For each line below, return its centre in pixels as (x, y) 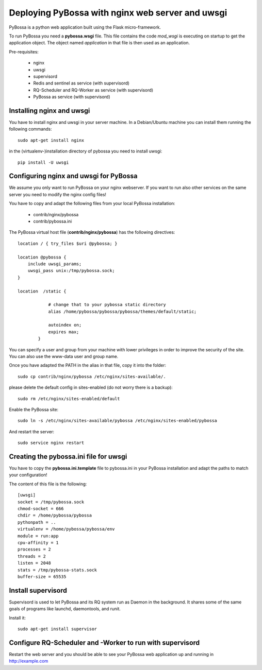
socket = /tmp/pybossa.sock (51, 502)
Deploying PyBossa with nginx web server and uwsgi (118, 13)
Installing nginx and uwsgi (49, 111)
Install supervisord (38, 590)
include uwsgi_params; (55, 264)
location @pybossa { (42, 257)
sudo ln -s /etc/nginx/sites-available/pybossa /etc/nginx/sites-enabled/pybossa (117, 421)
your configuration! (28, 475)
